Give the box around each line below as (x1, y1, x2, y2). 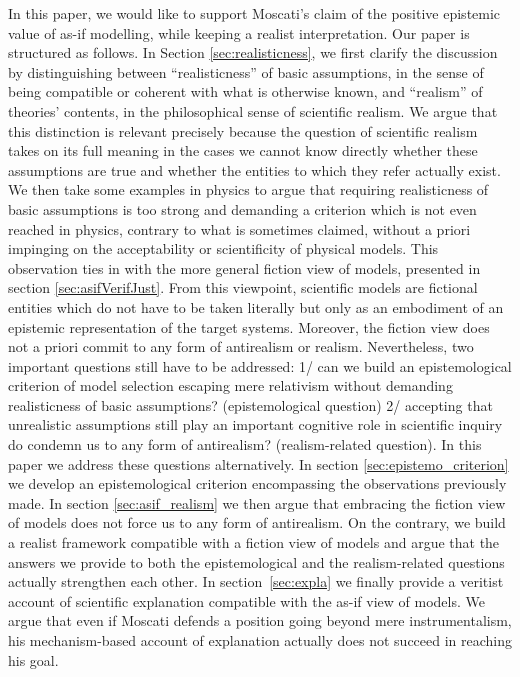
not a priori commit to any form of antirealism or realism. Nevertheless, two (8, 336, 474, 357)
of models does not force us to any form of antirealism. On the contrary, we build (8, 512, 506, 533)
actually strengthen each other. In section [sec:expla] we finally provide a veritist (8, 571, 504, 592)
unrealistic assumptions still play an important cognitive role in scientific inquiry (8, 414, 503, 435)
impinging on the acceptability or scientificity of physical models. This (8, 238, 439, 259)
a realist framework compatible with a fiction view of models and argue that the (8, 532, 500, 553)
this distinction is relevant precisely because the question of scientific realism (8, 120, 478, 141)
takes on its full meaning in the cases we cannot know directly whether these (8, 140, 478, 161)
